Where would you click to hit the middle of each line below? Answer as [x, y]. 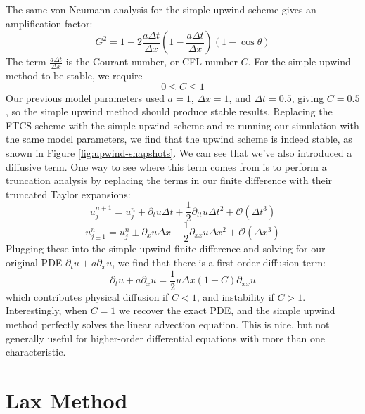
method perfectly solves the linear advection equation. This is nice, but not [168, 324]
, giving [308, 97]
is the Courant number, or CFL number [152, 62]
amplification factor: [49, 23]
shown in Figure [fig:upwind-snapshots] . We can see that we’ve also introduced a [179, 152]
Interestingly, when [47, 310]
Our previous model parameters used [85, 97]
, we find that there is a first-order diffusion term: [219, 263]
